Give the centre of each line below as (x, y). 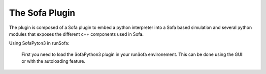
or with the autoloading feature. (53, 61)
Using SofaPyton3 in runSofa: (39, 43)
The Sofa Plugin (42, 13)
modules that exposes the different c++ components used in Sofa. (76, 34)
